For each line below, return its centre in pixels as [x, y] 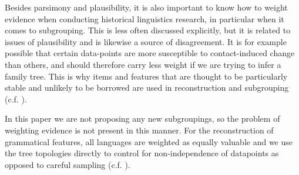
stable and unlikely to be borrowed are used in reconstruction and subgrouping [147, 88]
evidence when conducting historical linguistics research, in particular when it [145, 18]
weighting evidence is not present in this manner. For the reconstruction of [139, 130]
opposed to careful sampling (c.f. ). [68, 164]
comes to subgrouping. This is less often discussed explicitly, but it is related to [148, 30]
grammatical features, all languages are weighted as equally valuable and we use [149, 141]
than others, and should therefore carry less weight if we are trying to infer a [143, 64]
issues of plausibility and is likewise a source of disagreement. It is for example [146, 41]
